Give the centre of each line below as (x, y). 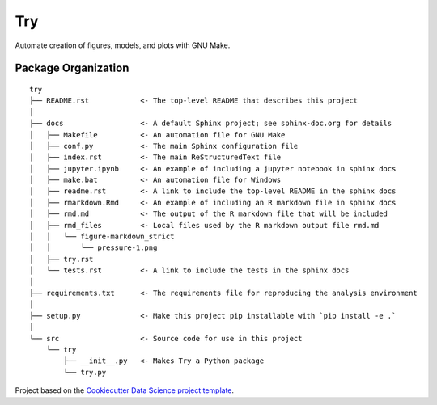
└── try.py (85, 372)
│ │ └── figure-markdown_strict (102, 237)
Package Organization (72, 68)
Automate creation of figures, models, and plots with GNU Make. (123, 45)
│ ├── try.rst (62, 259)
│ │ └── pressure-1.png (93, 248)
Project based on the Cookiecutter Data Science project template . (125, 390)
